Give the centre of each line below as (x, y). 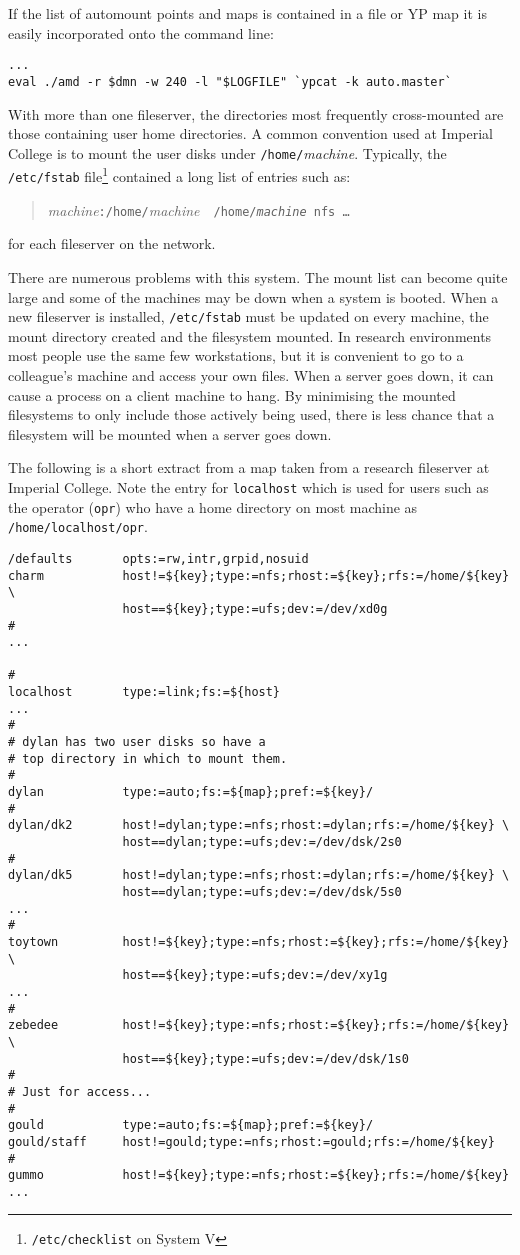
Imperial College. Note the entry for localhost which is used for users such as (248, 486)
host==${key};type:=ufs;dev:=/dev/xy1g (255, 975)
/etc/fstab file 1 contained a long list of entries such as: (179, 174)
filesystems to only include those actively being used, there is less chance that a (251, 414)
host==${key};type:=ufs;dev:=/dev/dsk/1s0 (265, 1058)
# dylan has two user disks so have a (137, 742)
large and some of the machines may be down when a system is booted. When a (253, 296)
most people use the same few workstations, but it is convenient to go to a (236, 355)
